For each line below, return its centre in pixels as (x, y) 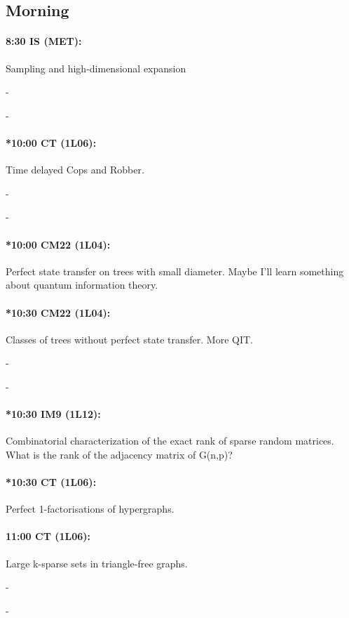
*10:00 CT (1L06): (51, 142)
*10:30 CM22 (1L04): (58, 312)
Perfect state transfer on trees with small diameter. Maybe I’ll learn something (175, 271)
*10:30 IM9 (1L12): (53, 414)
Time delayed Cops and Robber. (75, 170)
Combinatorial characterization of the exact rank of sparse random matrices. (170, 441)
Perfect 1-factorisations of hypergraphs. (90, 509)
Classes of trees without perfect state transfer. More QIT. (129, 339)
